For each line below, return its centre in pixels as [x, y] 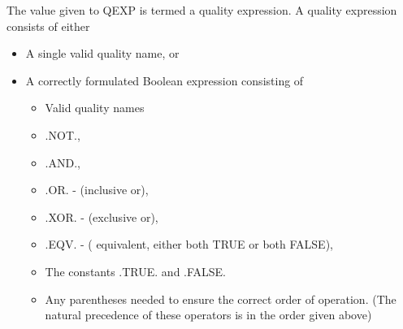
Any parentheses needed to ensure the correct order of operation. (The [221, 299]
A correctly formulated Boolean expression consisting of [165, 80]
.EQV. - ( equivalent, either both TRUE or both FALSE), [189, 244]
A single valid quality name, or [102, 53]
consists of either [48, 26]
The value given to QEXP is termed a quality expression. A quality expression [202, 10]
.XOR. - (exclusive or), [102, 216]
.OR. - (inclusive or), [97, 190]
